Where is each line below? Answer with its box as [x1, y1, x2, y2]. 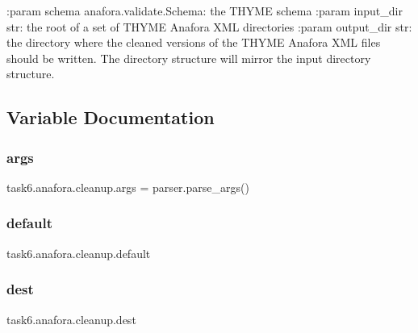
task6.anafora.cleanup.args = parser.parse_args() [6, 178, 249, 195]
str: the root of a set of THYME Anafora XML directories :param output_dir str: [6, 18, 412, 35]
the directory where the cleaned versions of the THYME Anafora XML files [6, 34, 381, 51]
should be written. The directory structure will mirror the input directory [6, 49, 371, 66]
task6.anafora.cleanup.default [6, 244, 151, 261]
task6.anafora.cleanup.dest [6, 310, 136, 327]
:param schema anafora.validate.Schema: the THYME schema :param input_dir [6, 2, 403, 19]
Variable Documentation [6, 105, 215, 130]
